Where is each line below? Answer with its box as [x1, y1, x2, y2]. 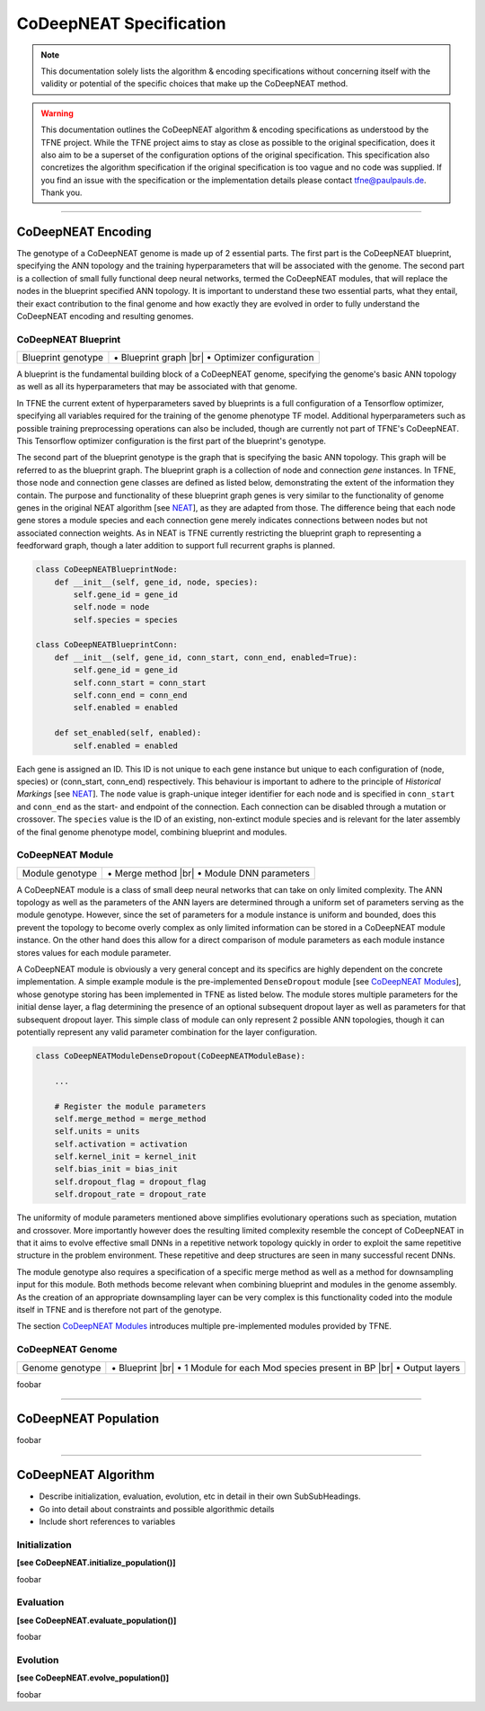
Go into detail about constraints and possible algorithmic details [39, 1503, 275, 1514]
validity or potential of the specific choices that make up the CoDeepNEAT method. [40, 78, 348, 89]
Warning [40, 108, 74, 119]
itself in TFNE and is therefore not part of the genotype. [16, 1304, 222, 1314]
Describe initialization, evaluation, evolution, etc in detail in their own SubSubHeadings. [39, 1491, 361, 1502]
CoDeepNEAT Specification [16, 13, 226, 33]
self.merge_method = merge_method [54, 1113, 207, 1124]
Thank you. [40, 187, 83, 198]
